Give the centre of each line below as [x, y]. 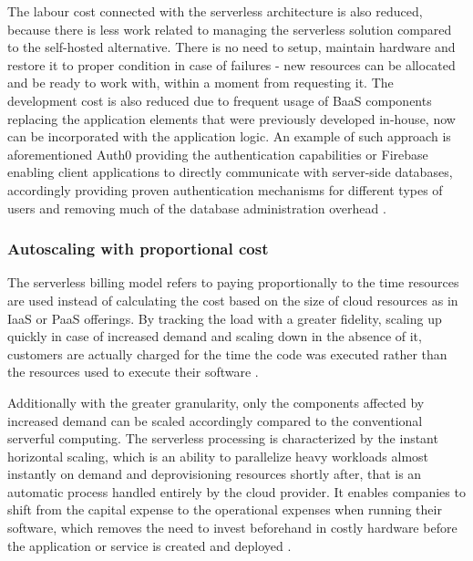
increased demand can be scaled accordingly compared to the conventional [215, 420]
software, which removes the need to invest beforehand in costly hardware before [232, 528]
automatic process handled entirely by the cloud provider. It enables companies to [236, 491]
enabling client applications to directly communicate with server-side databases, [230, 172]
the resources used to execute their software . [133, 372]
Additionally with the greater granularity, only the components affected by [216, 402]
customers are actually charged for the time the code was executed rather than [227, 353]
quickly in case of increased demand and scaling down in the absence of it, [215, 336]
